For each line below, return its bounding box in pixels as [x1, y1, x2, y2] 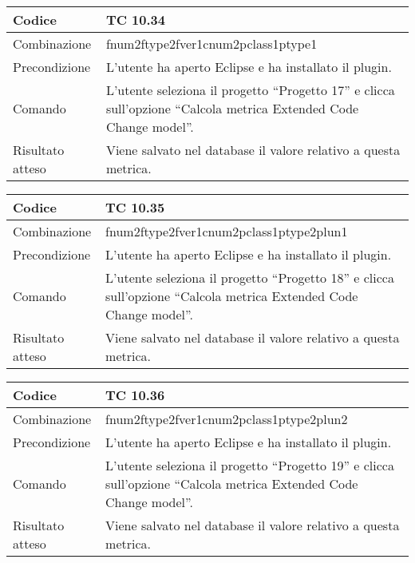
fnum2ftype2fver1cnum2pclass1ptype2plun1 [105, 222, 348, 240]
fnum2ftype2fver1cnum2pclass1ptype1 [105, 34, 318, 53]
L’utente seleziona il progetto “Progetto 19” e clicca [105, 456, 394, 474]
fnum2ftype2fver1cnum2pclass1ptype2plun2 [105, 410, 348, 428]
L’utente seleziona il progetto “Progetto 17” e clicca [105, 81, 395, 99]
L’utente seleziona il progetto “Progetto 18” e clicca [105, 268, 394, 287]
